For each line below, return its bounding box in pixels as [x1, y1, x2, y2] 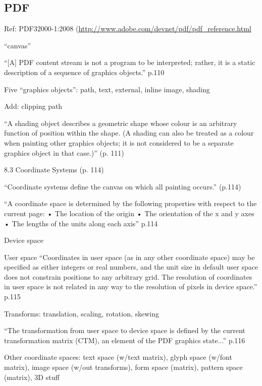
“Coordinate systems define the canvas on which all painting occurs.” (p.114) [4, 181, 241, 191]
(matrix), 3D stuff [4, 371, 60, 382]
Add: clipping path [4, 101, 63, 111]
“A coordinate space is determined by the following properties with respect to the [4, 198, 257, 209]
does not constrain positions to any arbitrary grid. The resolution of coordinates [4, 271, 252, 282]
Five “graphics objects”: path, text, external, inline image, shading [4, 84, 210, 94]
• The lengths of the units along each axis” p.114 [4, 218, 158, 228]
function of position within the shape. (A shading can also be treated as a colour [4, 127, 254, 138]
